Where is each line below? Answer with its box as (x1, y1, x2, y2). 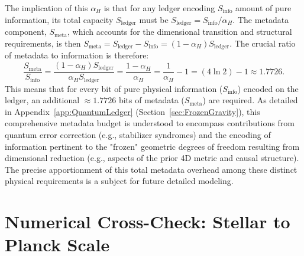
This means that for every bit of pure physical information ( (5, 82, 223, 94)
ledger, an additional (5, 94, 80, 106)
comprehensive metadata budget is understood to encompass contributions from (5, 117, 295, 129)
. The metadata (232, 13, 289, 25)
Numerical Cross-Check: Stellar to (5, 209, 290, 234)
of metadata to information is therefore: (5, 49, 149, 61)
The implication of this (5, 2, 88, 14)
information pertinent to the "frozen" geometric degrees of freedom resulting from (5, 140, 300, 152)
